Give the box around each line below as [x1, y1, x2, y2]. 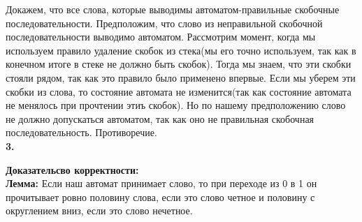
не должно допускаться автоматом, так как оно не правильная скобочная [6, 111, 314, 126]
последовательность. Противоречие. [6, 125, 157, 140]
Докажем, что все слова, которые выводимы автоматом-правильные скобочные [6, 2, 340, 16]
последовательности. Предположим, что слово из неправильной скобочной [6, 15, 323, 30]
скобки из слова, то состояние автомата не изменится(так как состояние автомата [6, 84, 352, 98]
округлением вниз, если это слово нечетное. [6, 203, 193, 218]
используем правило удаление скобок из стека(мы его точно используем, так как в [6, 43, 356, 57]
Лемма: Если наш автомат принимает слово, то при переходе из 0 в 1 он [6, 176, 317, 191]
